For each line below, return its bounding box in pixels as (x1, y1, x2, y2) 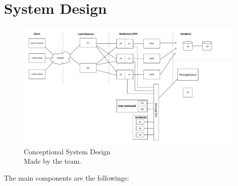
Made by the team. (24, 156, 82, 166)
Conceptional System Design (24, 146, 111, 156)
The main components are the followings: (4, 172, 129, 183)
